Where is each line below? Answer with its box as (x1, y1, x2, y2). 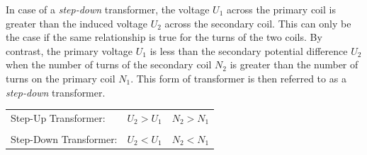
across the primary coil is (227, 2, 336, 16)
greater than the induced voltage (6, 15, 147, 30)
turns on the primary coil (6, 70, 115, 85)
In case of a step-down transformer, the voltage (6, 2, 210, 16)
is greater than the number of (230, 57, 358, 72)
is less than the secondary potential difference (149, 43, 348, 58)
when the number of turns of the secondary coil (6, 57, 212, 72)
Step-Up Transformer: (11, 110, 106, 125)
